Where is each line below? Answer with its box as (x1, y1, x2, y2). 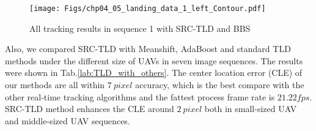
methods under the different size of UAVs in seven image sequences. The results (5, 54, 303, 67)
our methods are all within (5, 78, 105, 91)
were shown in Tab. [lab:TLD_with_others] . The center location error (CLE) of (5, 66, 303, 79)
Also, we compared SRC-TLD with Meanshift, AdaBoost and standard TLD (5, 42, 291, 55)
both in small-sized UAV (204, 102, 297, 115)
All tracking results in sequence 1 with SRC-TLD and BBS (29, 21, 251, 34)
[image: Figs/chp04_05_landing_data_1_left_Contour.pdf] (29, 4, 266, 13)
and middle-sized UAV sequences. (5, 114, 130, 127)
